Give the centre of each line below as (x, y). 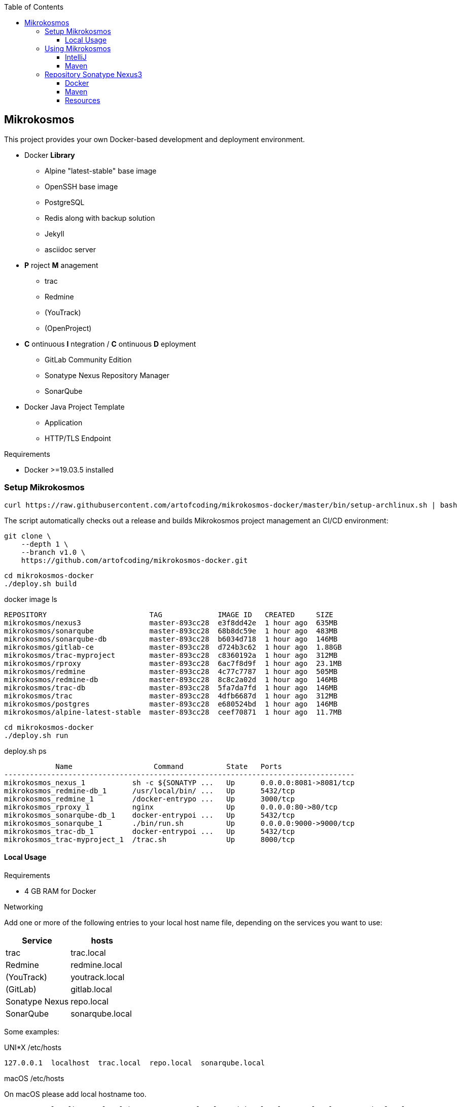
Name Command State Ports (169, 766)
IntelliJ (76, 57)
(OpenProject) (68, 328)
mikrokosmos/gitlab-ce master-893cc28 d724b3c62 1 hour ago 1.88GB (173, 647)
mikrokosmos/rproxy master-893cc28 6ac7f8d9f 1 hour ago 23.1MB (173, 663)
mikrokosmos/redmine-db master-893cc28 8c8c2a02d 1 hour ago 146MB (171, 679)
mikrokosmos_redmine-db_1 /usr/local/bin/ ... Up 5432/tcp (150, 791)
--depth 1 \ (45, 544)
